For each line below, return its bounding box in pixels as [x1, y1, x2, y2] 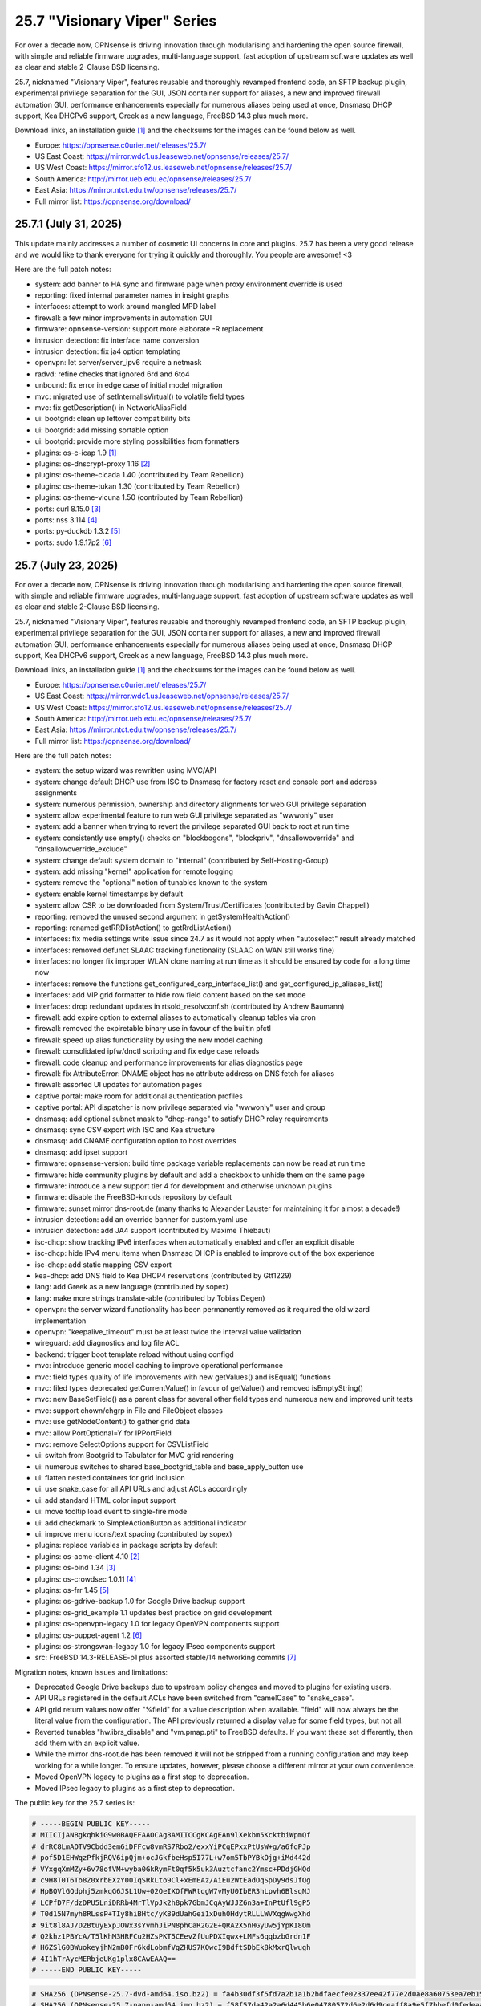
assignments [34, 788, 78, 798]
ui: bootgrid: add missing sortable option [34, 425, 169, 435]
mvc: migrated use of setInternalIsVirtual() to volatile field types [34, 392, 245, 401]
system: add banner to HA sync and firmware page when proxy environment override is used [34, 279, 343, 289]
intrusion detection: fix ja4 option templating [34, 347, 181, 356]
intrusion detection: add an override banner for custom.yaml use [34, 1215, 248, 1224]
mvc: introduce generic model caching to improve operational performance [34, 1361, 284, 1370]
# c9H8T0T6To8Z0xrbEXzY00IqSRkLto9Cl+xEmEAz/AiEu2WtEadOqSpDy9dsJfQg [31, 1875, 311, 1885]
